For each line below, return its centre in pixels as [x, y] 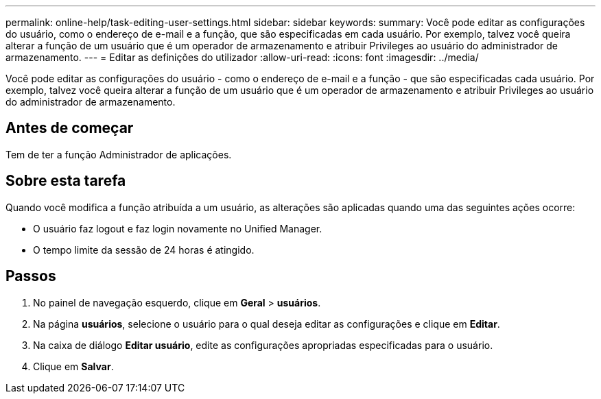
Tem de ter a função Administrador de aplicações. [119, 154]
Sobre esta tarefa [66, 181]
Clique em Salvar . [73, 366]
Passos [31, 276]
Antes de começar [70, 128]
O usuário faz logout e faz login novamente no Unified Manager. [178, 228]
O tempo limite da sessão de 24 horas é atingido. [144, 250]
